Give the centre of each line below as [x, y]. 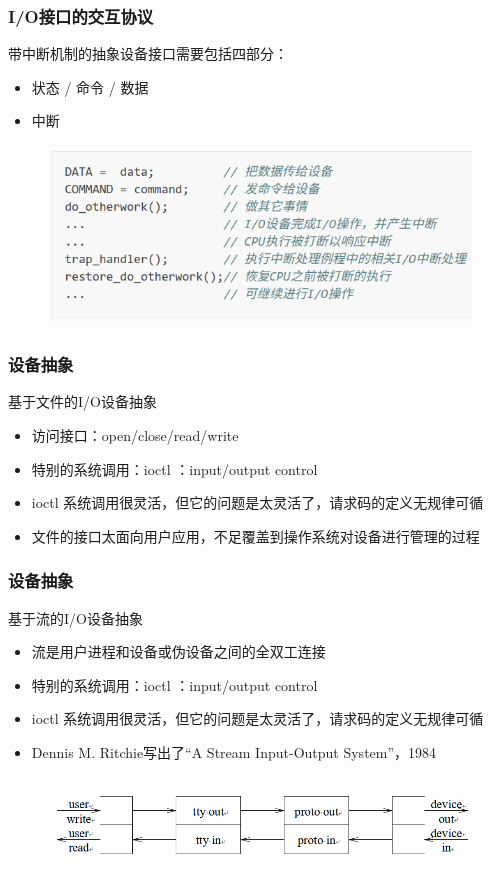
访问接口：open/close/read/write [135, 435]
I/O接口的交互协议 [81, 15]
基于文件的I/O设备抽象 [82, 401]
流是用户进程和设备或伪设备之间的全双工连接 [178, 651]
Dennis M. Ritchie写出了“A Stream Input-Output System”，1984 [234, 751]
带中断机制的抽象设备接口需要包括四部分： [148, 53]
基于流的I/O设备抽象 [75, 617]
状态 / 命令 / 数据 [90, 86]
